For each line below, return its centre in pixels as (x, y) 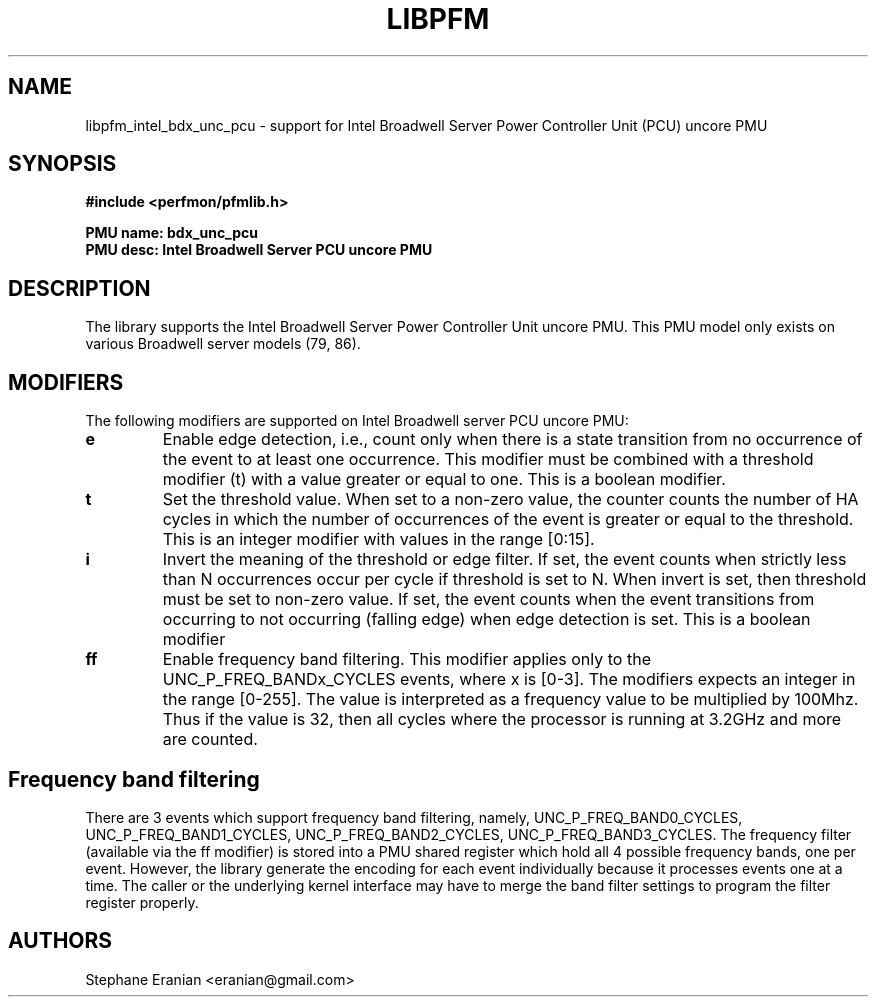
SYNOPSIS (62, 164)
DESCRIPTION (79, 288)
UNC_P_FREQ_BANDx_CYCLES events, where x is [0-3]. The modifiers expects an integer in (509, 679)
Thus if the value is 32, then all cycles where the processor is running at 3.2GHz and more (502, 719)
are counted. (210, 739)
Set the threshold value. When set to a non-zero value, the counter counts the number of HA (510, 499)
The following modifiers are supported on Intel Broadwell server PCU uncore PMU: (357, 421)
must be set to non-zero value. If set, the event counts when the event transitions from (488, 599)
